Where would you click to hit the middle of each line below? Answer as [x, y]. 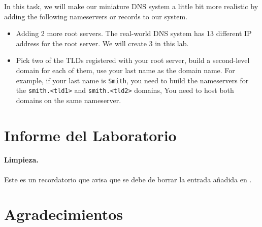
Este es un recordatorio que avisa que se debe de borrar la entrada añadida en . [128, 179]
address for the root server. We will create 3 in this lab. [102, 43]
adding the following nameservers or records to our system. [96, 16]
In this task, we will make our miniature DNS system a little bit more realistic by [131, 6]
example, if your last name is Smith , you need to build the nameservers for [132, 80]
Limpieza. [21, 160]
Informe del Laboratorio [90, 135]
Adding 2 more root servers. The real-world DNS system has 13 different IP [134, 33]
